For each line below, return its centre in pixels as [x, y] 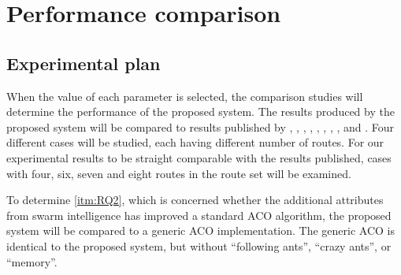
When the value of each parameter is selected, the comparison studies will [185, 96]
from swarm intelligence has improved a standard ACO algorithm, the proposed [199, 215]
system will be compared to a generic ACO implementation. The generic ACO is [200, 230]
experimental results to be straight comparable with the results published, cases [199, 157]
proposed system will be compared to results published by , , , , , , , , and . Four [200, 126]
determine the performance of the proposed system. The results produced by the [200, 111]
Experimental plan [84, 63]
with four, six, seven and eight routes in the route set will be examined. [179, 173]
